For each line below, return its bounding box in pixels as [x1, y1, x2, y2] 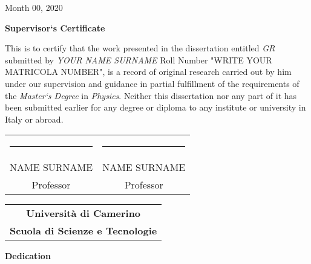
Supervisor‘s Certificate [5, 21, 105, 34]
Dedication [5, 250, 51, 262]
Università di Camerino [26, 206, 141, 221]
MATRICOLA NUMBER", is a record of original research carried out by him [5, 65, 292, 78]
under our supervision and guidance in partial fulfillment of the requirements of [5, 77, 300, 89]
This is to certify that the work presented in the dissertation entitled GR [5, 42, 275, 54]
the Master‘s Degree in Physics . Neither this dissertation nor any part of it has [5, 89, 297, 101]
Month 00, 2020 [5, 1, 63, 13]
